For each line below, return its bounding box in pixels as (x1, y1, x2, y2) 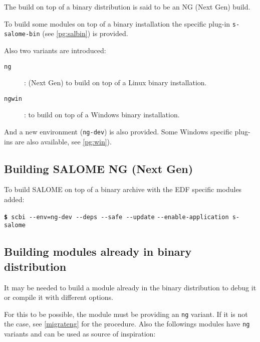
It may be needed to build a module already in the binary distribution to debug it (4, 282, 256, 292)
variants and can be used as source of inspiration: (4, 328, 156, 339)
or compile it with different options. (4, 292, 113, 302)
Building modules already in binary (4, 244, 192, 259)
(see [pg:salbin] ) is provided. (42, 28, 128, 39)
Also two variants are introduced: (4, 45, 106, 55)
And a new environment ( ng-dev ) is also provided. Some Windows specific (4, 126, 232, 136)
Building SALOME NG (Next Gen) (4, 160, 193, 176)
